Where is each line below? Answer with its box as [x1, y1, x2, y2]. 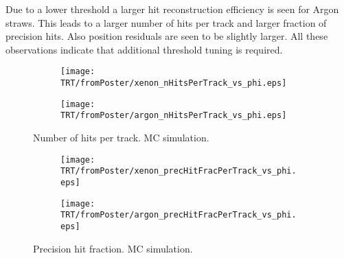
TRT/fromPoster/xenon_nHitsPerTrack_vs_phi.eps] [60, 78, 287, 89]
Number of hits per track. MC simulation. [33, 130, 209, 144]
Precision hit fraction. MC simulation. [33, 241, 193, 255]
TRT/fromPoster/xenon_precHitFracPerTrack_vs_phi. [60, 166, 297, 176]
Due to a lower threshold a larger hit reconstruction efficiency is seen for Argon [5, 2, 339, 16]
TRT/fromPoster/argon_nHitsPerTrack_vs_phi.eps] [60, 110, 287, 121]
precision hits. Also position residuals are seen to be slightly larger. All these [5, 29, 328, 43]
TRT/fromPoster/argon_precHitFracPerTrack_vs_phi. [60, 210, 297, 220]
